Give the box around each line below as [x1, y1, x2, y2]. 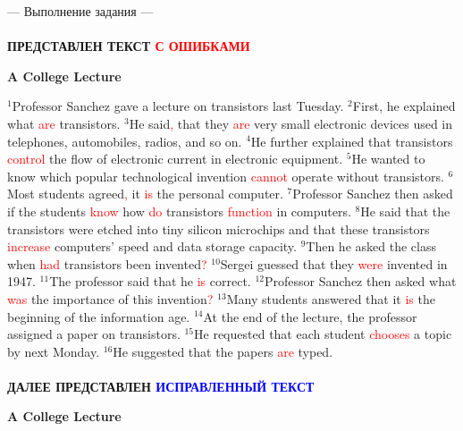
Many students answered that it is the [226, 289, 435, 308]
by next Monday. [7, 342, 100, 360]
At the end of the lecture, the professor [203, 307, 417, 325]
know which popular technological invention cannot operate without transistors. [7, 166, 444, 185]
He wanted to [351, 149, 425, 168]
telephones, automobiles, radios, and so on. [7, 131, 242, 150]
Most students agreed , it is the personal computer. [7, 184, 283, 203]
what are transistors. [7, 114, 121, 132]
